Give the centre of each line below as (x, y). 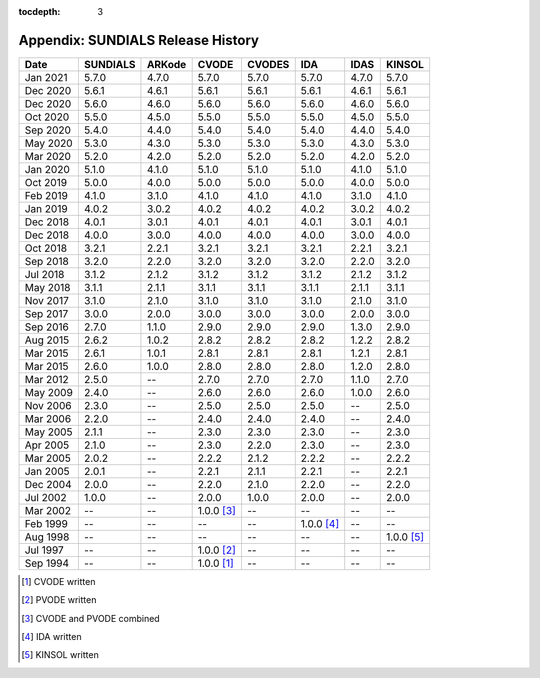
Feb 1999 (46, 523)
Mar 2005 (48, 458)
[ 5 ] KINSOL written (60, 655)
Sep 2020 (48, 130)
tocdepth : (39, 11)
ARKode (166, 64)
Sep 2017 (46, 313)
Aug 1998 (47, 537)
